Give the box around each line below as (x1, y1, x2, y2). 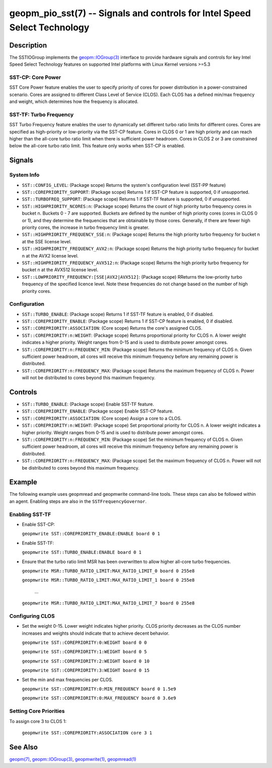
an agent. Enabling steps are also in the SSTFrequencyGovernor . (9, 498, 147, 504)
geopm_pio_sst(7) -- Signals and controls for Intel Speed (9, 8, 251, 19)
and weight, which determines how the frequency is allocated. (9, 98, 139, 105)
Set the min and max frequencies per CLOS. (22, 677, 113, 683)
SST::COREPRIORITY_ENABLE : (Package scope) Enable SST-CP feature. (22, 408, 174, 414)
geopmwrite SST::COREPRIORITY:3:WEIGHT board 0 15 (22, 668, 150, 674)
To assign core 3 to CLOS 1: (9, 718, 67, 724)
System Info (9, 172, 40, 179)
